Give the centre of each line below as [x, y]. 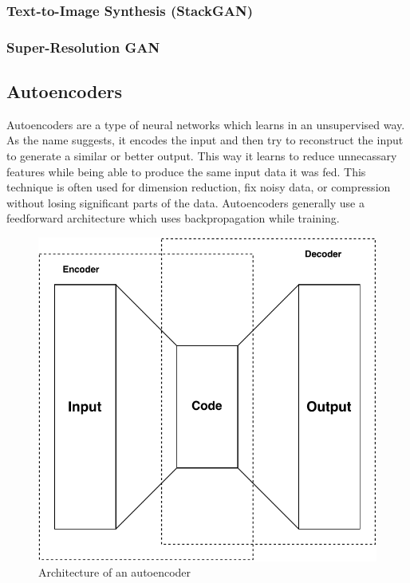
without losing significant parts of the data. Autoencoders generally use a [185, 202]
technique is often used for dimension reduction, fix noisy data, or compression [199, 187]
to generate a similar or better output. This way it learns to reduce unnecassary [202, 156]
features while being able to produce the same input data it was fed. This [186, 171]
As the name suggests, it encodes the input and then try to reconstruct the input [205, 140]
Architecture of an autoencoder [115, 572]
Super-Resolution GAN [83, 47]
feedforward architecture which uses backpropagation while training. [173, 218]
